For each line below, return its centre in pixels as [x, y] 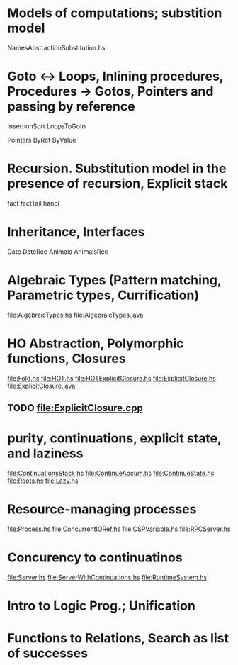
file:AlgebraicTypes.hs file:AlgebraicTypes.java [75, 315]
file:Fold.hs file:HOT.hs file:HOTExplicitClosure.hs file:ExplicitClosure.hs [112, 378]
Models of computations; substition [115, 13]
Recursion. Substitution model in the [117, 169]
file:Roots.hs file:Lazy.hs [43, 481]
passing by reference [72, 107]
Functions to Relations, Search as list [118, 638]
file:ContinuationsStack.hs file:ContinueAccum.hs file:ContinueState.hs [111, 473]
